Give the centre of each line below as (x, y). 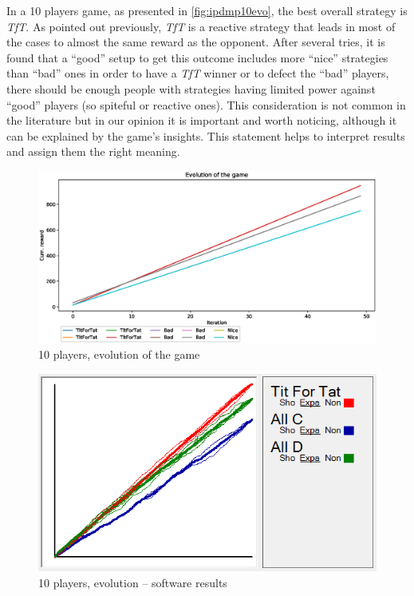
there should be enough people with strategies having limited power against (191, 88)
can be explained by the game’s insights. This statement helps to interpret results (206, 135)
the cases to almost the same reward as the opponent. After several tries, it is (196, 42)
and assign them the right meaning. (93, 151)
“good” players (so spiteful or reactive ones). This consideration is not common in (206, 104)
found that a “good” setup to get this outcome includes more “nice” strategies (197, 57)
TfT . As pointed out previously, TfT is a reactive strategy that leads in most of (201, 26)
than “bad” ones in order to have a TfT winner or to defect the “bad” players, (198, 73)
